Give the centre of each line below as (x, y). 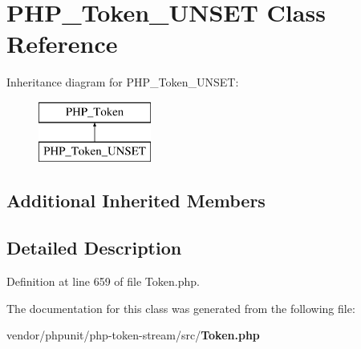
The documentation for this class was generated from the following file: (181, 308)
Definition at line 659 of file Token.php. (103, 281)
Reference (62, 44)
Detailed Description (94, 248)
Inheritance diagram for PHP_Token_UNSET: (123, 82)
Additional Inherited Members (136, 201)
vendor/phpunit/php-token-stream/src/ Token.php (133, 335)
